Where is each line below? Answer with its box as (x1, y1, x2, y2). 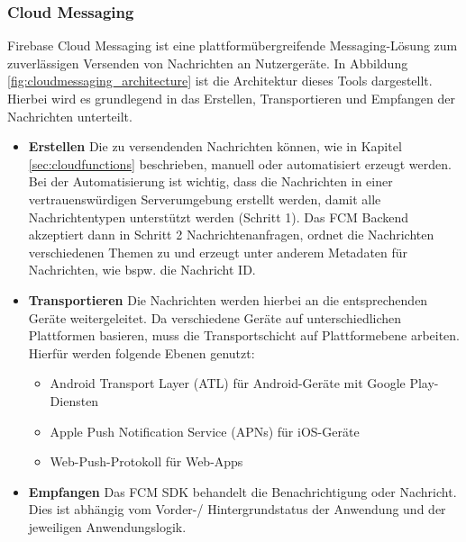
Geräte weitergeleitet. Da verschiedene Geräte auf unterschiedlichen (28, 308, 402, 327)
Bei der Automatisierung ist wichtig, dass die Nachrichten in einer (28, 172, 393, 191)
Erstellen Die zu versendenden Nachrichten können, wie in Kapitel (28, 137, 402, 156)
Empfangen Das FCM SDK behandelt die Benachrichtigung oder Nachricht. (28, 482, 457, 501)
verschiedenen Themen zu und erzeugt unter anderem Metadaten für (28, 242, 408, 261)
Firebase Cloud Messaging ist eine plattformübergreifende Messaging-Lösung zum (7, 36, 458, 55)
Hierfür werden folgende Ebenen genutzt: (28, 343, 255, 362)
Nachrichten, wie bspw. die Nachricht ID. (28, 260, 256, 279)
